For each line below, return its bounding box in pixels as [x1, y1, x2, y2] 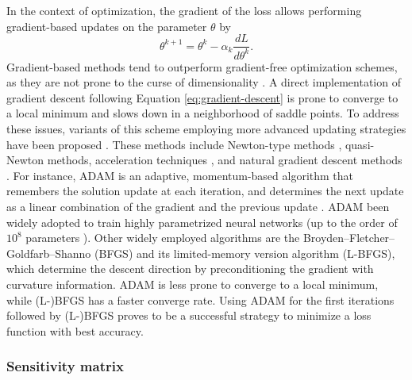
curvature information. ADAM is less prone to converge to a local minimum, [6, 275, 379, 292]
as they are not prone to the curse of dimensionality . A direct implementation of [6, 74, 401, 90]
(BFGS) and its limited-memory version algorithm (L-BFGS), [94, 244, 395, 261]
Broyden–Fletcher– [302, 229, 395, 246]
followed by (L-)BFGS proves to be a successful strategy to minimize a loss [6, 307, 372, 324]
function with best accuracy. [6, 322, 144, 339]
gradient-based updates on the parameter [6, 17, 207, 34]
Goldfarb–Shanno [6, 244, 91, 261]
